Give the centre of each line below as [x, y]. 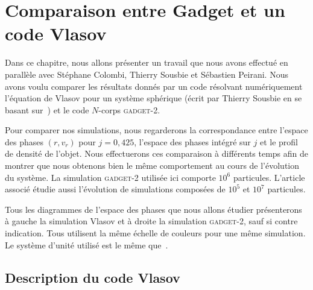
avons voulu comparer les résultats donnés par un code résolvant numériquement [154, 86]
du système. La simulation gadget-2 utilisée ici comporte [110, 177]
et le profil [279, 141]
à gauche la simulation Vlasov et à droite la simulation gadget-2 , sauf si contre [151, 221]
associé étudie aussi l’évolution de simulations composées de [115, 189]
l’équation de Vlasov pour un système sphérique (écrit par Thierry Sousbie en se [153, 98]
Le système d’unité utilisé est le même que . [87, 244]
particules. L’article [269, 177]
